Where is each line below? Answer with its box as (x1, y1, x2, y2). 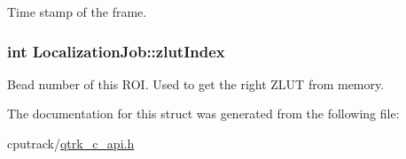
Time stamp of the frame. (7, 3, 147, 20)
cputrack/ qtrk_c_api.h (7, 134, 135, 152)
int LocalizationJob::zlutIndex (7, 40, 225, 62)
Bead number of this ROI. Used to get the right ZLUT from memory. (7, 74, 385, 93)
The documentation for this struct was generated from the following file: (7, 104, 400, 123)
